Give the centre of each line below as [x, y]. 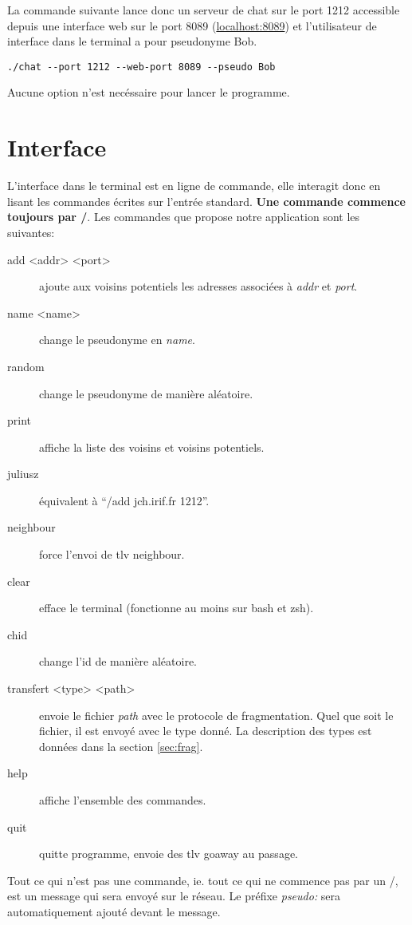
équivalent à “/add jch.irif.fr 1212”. [124, 500]
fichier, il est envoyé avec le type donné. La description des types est [206, 731]
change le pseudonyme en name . [117, 340]
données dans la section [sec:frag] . [121, 746]
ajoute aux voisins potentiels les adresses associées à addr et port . [198, 286]
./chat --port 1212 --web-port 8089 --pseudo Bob [141, 67]
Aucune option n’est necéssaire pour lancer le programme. [149, 92]
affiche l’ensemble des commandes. [123, 800]
